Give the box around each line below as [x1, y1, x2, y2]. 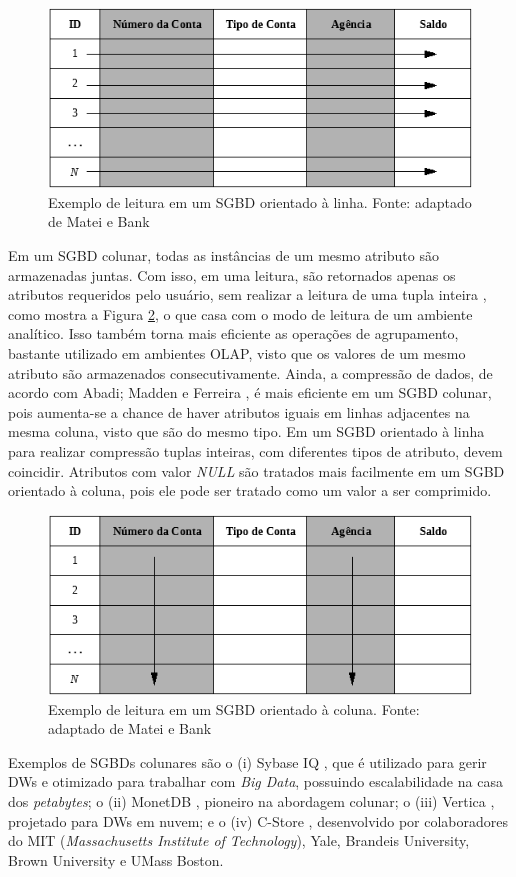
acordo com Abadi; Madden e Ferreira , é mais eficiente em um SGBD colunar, [8, 382, 492, 403]
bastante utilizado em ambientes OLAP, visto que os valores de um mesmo [8, 342, 466, 363]
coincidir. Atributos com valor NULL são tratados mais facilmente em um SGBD [8, 460, 505, 481]
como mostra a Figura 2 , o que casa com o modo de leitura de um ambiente [8, 303, 473, 324]
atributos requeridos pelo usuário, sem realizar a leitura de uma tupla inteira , [8, 284, 487, 305]
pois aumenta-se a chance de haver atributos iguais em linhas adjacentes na [8, 401, 470, 422]
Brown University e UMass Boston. [8, 849, 224, 870]
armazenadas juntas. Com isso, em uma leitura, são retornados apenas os [8, 264, 456, 285]
